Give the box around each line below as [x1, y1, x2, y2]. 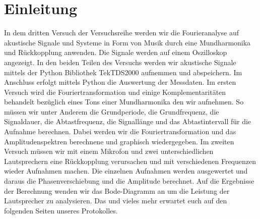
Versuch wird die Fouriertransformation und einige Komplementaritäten [4, 86, 226, 97]
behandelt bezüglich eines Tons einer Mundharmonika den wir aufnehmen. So [4, 96, 244, 107]
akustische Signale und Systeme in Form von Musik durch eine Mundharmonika [4, 37, 251, 47]
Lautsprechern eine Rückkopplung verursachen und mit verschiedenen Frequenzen [4, 155, 256, 166]
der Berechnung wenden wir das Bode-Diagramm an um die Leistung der [4, 185, 230, 196]
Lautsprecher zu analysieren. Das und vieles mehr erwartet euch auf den [4, 195, 227, 206]
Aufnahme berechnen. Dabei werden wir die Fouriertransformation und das [4, 126, 236, 137]
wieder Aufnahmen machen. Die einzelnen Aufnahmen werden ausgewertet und [4, 166, 248, 176]
